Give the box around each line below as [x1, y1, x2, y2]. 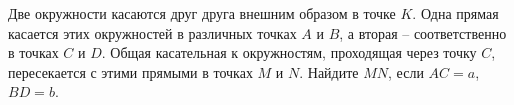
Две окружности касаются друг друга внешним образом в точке [8, 3, 396, 23]
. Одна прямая [412, 3, 499, 23]
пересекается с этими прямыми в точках [8, 61, 253, 82]
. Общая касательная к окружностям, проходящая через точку [101, 42, 477, 63]
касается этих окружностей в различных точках [8, 22, 297, 43]
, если [388, 61, 424, 82]
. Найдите [299, 61, 359, 82]
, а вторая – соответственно [339, 22, 507, 43]
